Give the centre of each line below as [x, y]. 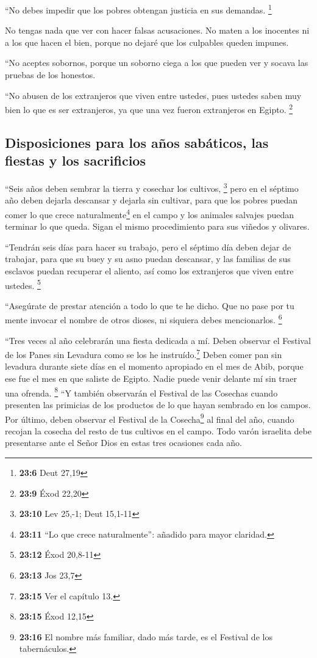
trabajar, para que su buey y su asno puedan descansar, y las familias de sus [148, 259]
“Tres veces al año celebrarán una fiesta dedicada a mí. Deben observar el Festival [158, 340]
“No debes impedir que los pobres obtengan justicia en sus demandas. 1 [138, 9]
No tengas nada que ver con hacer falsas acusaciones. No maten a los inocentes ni [157, 30]
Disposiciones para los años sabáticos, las [137, 142]
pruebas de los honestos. [50, 75]
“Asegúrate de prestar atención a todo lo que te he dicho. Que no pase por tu [150, 305]
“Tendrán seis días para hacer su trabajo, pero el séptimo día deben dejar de [148, 247]
